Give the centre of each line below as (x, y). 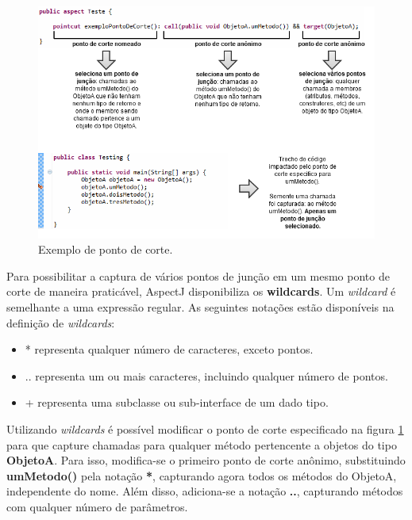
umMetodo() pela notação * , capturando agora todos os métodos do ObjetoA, (202, 475)
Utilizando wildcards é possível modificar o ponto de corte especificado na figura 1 (205, 429)
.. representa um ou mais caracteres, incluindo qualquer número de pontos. (206, 375)
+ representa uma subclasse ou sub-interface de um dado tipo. (177, 402)
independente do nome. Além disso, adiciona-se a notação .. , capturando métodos (205, 491)
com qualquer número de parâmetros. (97, 506)
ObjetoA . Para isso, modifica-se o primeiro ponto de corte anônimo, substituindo (206, 460)
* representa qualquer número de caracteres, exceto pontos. (169, 349)
